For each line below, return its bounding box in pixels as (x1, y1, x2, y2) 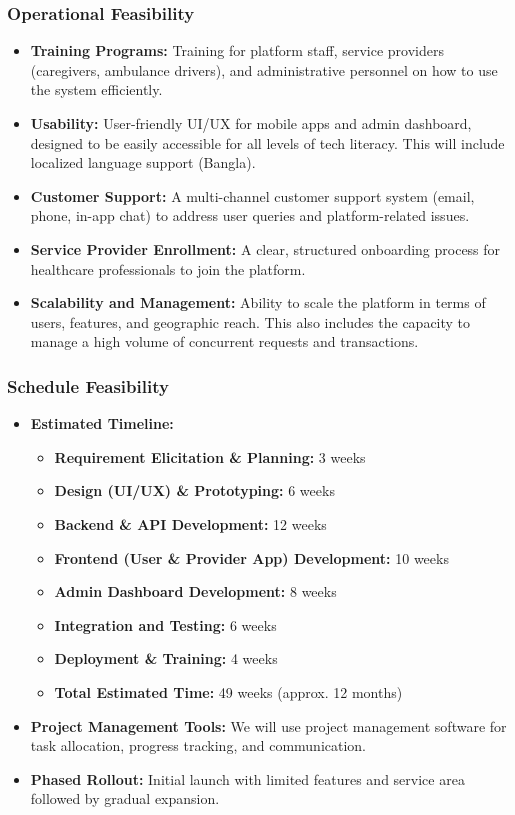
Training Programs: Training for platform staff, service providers (30, 40, 445, 61)
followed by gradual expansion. (30, 788, 220, 809)
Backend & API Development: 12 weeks (54, 513, 327, 534)
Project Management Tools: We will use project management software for (30, 715, 507, 736)
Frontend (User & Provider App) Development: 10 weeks (54, 547, 449, 568)
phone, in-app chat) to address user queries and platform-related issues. (30, 205, 470, 226)
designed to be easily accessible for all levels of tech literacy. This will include (30, 132, 505, 153)
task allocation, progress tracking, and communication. (30, 735, 366, 756)
